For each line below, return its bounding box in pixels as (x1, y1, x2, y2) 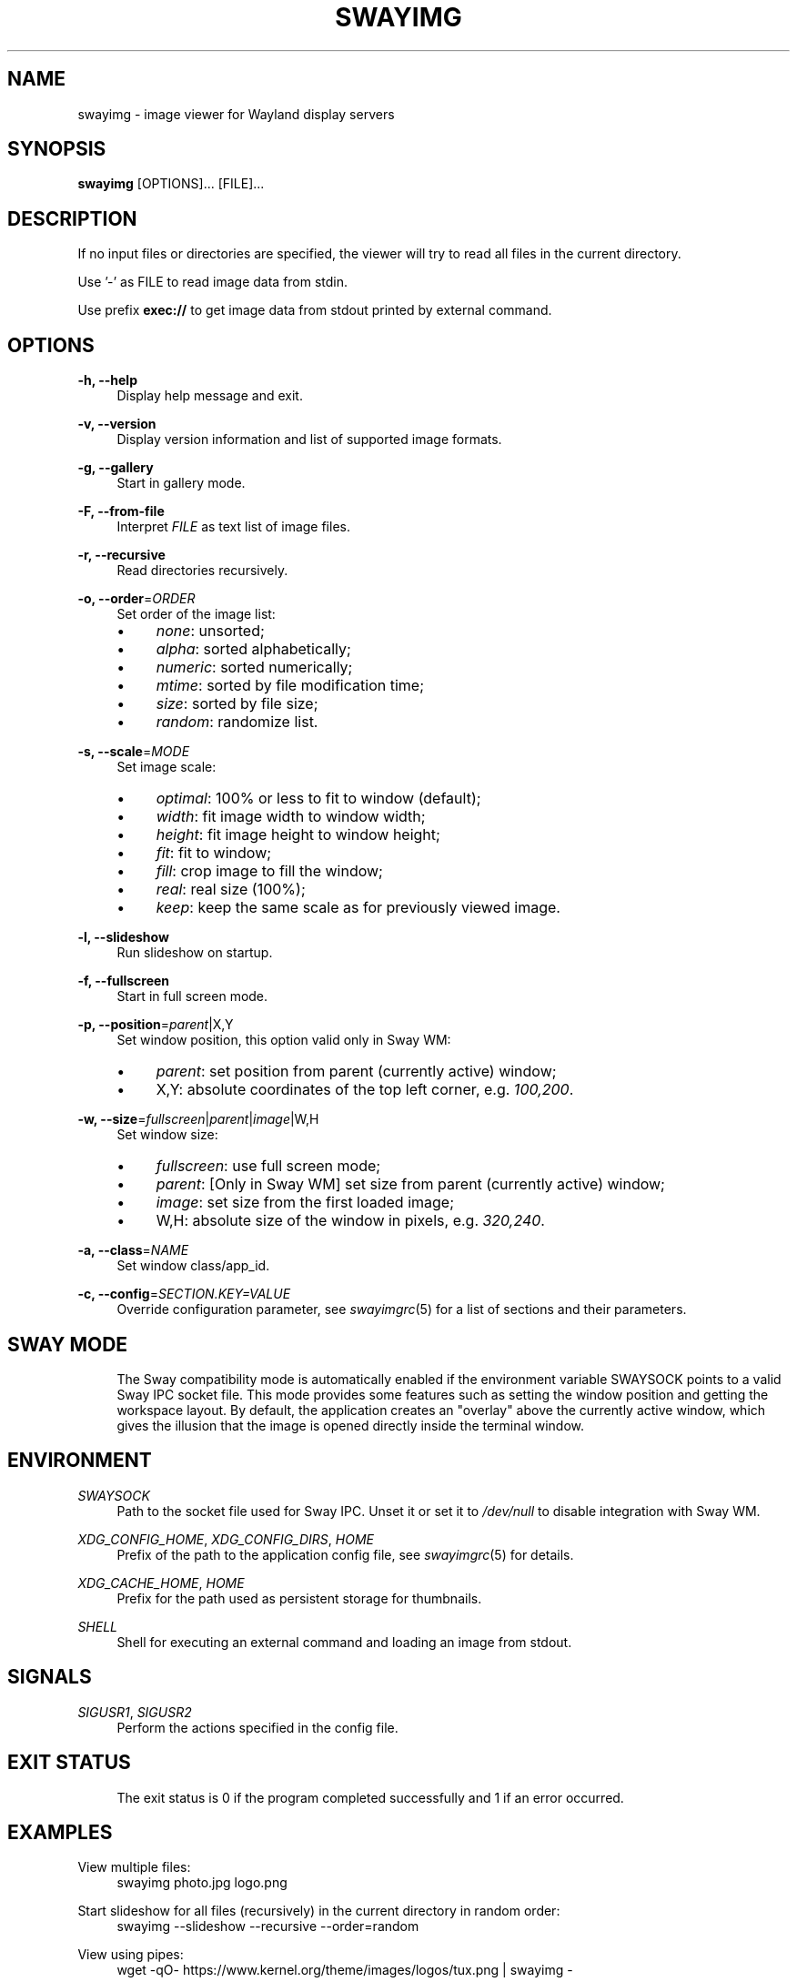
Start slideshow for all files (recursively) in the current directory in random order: (77, 1903, 560, 1919)
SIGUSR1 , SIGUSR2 (77, 1704, 192, 1720)
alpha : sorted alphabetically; (156, 640, 351, 659)
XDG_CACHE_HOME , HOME (77, 1574, 245, 1591)
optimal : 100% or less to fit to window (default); (156, 789, 481, 808)
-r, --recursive (77, 547, 166, 563)
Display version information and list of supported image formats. (116, 431, 502, 448)
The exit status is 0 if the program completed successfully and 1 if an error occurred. (116, 1789, 624, 1805)
